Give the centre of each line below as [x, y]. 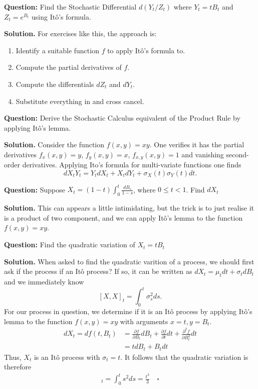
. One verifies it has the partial [197, 144]
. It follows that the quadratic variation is [184, 357]
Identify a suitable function [57, 50]
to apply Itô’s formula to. [146, 50]
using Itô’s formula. [61, 16]
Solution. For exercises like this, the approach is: [80, 33]
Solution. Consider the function [54, 144]
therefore [18, 367]
